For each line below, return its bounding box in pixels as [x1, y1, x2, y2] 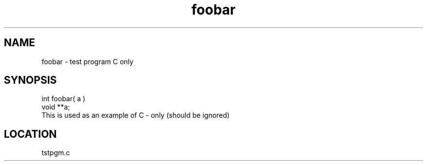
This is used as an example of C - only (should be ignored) [41, 111, 230, 120]
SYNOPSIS [4, 74, 57, 87]
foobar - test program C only [41, 57, 134, 66]
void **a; [41, 103, 70, 111]
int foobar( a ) [41, 94, 85, 103]
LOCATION [4, 128, 57, 140]
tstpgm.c [41, 148, 70, 157]
